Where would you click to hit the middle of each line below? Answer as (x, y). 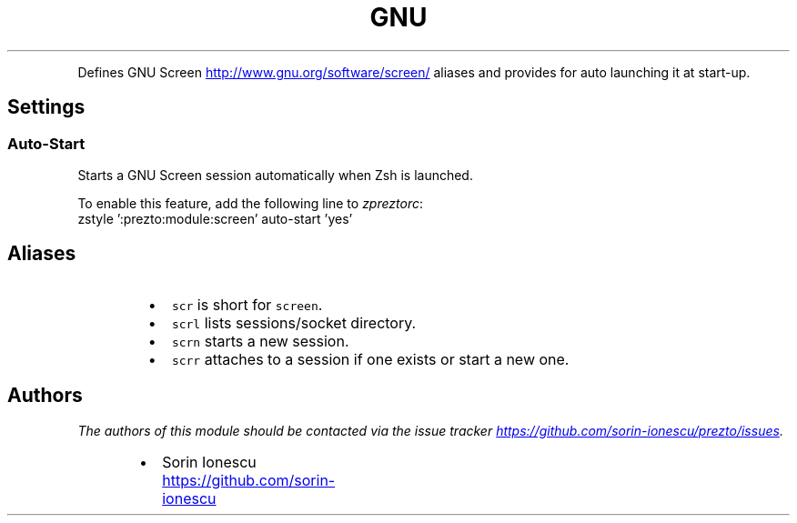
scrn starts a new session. (260, 341)
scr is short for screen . (247, 304)
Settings (46, 107)
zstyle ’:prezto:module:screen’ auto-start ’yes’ (215, 218)
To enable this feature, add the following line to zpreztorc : (251, 203)
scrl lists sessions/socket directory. (294, 322)
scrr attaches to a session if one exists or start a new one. (370, 359)
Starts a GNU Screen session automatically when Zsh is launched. (275, 175)
